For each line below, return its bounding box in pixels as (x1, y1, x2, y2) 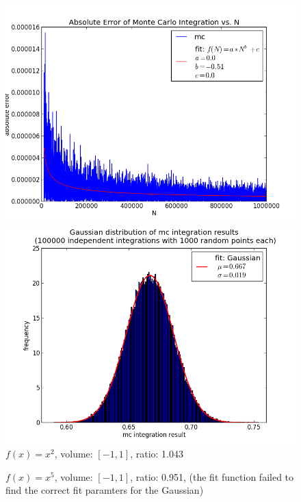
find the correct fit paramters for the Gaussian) (5, 483, 204, 497)
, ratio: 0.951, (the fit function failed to (130, 469, 294, 484)
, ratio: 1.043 (130, 447, 184, 461)
